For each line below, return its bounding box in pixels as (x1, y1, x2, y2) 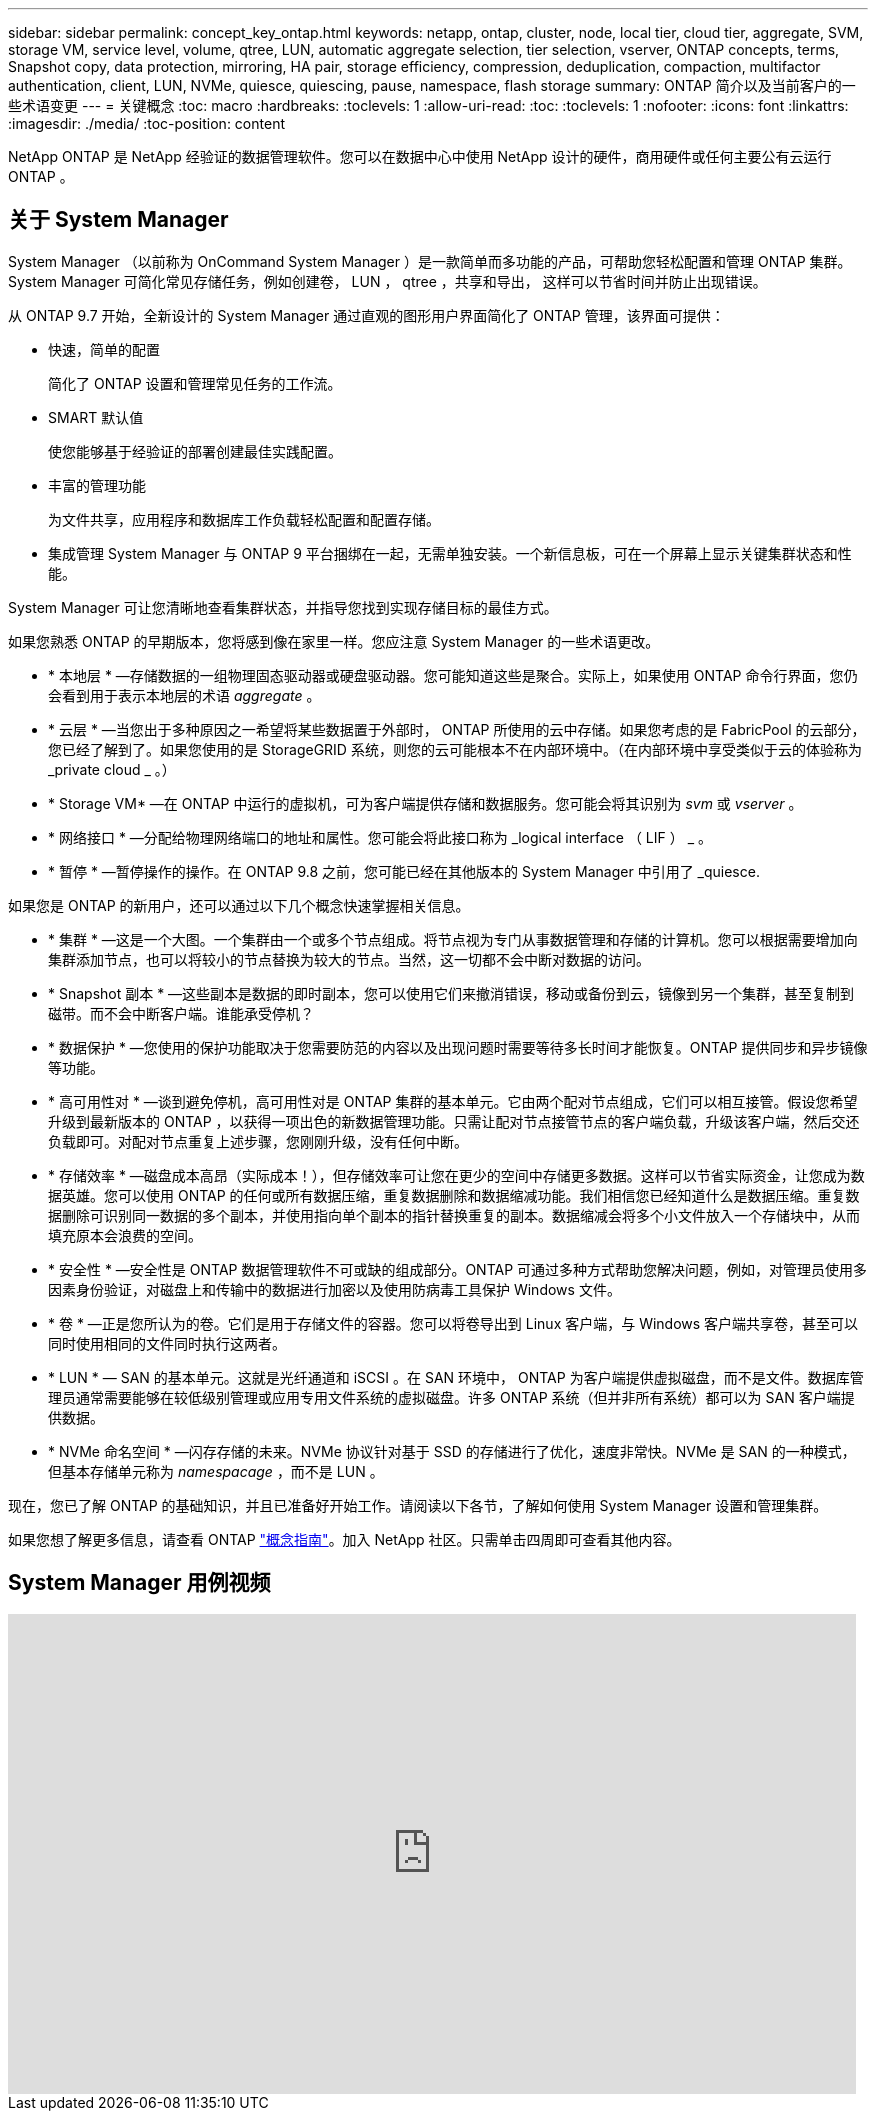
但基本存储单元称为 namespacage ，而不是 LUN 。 (48, 1462, 384, 1480)
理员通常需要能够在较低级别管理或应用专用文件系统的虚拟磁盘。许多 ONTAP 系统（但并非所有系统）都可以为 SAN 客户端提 (48, 1388, 855, 1406)
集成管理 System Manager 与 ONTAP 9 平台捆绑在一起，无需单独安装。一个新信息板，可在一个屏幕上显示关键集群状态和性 (48, 544, 852, 562)
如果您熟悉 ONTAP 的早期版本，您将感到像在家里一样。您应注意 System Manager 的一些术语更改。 (8, 632, 660, 650)
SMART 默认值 (48, 408, 144, 426)
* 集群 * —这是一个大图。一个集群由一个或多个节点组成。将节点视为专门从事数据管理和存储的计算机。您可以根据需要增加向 (48, 930, 858, 948)
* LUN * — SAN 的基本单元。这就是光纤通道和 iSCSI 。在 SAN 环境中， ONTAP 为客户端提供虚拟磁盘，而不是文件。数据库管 (48, 1368, 864, 1386)
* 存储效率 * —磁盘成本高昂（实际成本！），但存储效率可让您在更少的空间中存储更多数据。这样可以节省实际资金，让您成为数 (48, 1166, 865, 1184)
